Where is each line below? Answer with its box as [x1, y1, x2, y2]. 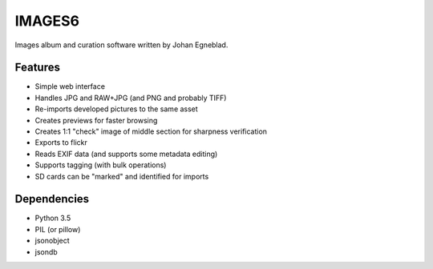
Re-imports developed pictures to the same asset [34, 104, 198, 114]
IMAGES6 [14, 12, 80, 30]
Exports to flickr [34, 138, 87, 147]
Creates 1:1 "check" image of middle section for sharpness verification [34, 126, 268, 136]
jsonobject [34, 236, 70, 246]
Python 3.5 [34, 213, 71, 223]
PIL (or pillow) [34, 224, 81, 234]
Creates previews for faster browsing [34, 115, 158, 125]
